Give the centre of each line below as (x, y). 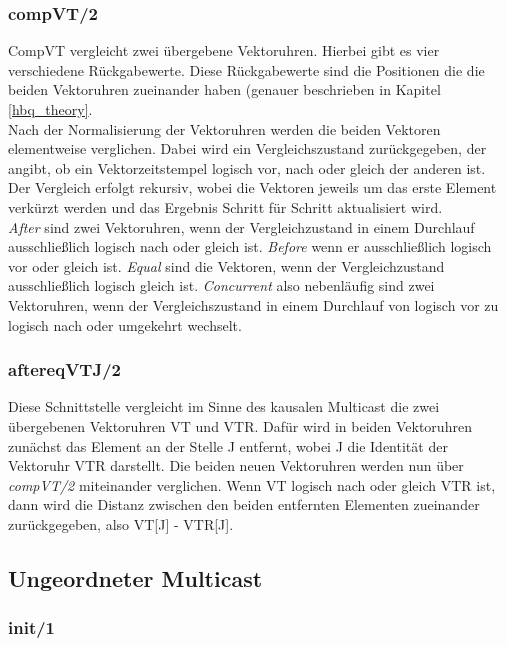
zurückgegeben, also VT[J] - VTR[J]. (121, 523)
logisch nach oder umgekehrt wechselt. (125, 324)
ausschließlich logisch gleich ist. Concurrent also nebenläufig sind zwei (221, 285)
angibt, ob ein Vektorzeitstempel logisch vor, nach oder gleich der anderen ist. (247, 167)
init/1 (32, 627)
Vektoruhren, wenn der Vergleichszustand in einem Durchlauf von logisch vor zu (253, 304)
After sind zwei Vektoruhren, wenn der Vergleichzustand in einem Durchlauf (241, 226)
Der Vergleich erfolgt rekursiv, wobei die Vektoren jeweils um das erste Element (252, 187)
